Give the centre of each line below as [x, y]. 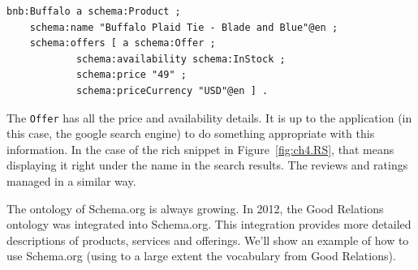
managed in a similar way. [71, 181]
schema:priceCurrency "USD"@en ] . [172, 90]
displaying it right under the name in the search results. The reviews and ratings [207, 165]
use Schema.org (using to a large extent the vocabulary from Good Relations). [201, 256]
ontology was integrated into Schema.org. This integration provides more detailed [209, 224]
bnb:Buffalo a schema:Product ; [94, 11]
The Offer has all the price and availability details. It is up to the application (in [209, 117]
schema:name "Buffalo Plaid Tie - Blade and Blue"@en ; [184, 27]
